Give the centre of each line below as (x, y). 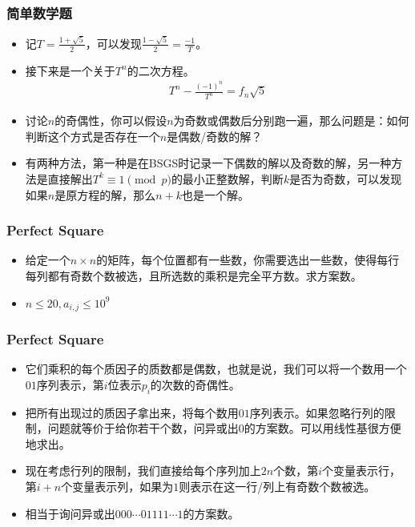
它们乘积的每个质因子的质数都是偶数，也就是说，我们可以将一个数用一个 (216, 369)
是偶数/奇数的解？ (215, 136)
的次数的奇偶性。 (195, 384)
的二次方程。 (161, 70)
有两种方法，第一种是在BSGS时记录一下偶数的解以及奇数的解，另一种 (208, 163)
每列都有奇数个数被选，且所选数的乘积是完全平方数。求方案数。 (193, 275)
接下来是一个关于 (70, 70)
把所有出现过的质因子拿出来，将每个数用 (132, 412)
